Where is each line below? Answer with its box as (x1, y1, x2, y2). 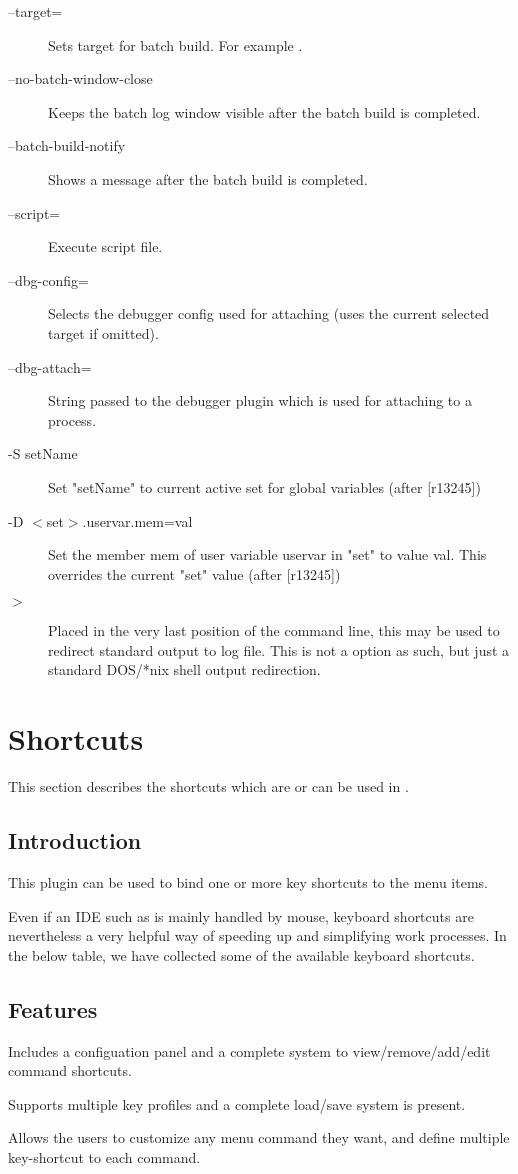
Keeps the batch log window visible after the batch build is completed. (48, 101, 481, 122)
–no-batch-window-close (8, 68, 153, 89)
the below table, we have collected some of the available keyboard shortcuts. (8, 944, 475, 965)
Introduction (8, 825, 142, 856)
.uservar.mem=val (82, 510, 193, 531)
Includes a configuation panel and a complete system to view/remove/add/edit (8, 1040, 491, 1061)
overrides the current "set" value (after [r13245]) (48, 563, 341, 584)
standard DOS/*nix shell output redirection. (48, 659, 321, 680)
